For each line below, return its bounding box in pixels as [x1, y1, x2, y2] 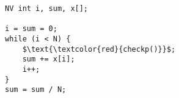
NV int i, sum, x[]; [5, 4, 89, 13]
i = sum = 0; [5, 24, 57, 33]
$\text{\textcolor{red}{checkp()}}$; [22, 44, 176, 54]
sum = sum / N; [5, 85, 67, 94]
